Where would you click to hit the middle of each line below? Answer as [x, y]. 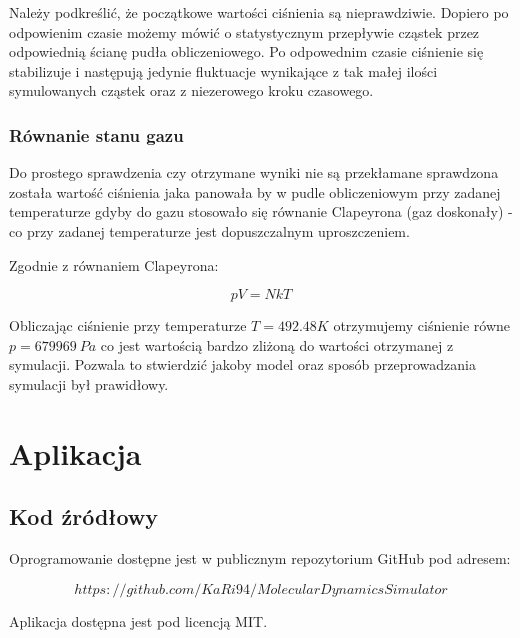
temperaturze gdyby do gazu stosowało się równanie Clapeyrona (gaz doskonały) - [261, 211]
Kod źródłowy [84, 516]
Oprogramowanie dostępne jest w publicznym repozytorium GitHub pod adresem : [260, 558]
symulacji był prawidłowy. [89, 383]
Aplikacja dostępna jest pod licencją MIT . [138, 620]
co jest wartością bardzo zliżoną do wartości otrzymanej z [277, 344]
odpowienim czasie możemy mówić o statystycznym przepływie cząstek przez [244, 31]
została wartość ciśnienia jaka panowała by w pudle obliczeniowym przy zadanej [255, 191]
